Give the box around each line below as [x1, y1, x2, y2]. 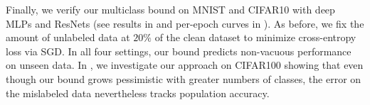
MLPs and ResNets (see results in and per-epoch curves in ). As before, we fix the [6, 16, 364, 31]
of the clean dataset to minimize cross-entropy [154, 30, 356, 45]
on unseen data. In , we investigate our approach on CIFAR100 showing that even [6, 57, 364, 72]
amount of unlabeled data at [6, 30, 130, 45]
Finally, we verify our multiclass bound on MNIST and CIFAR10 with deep [6, 2, 335, 16]
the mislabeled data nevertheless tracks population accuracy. [6, 85, 270, 100]
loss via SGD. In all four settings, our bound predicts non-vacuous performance [6, 43, 351, 58]
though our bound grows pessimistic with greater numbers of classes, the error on [6, 71, 361, 86]
